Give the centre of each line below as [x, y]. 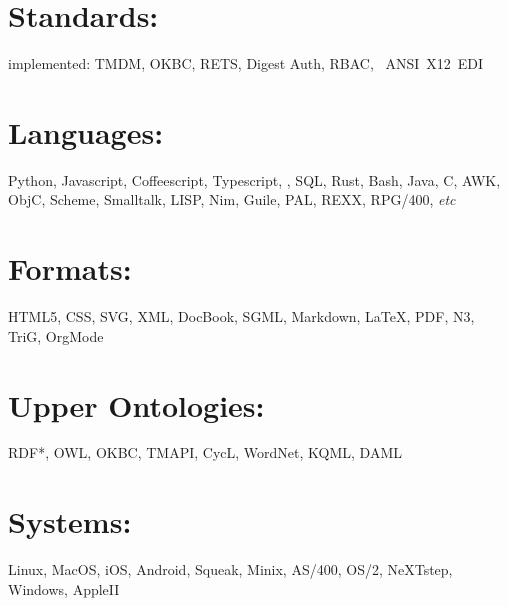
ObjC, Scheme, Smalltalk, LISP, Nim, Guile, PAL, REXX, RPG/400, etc [232, 199]
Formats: [70, 268]
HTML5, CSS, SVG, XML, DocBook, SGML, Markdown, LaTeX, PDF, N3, [241, 316]
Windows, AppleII [64, 588]
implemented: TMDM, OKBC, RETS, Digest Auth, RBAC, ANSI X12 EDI [246, 63]
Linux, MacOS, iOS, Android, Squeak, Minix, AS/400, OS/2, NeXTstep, [230, 569]
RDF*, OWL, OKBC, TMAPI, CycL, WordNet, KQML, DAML [205, 452]
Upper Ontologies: [136, 404]
